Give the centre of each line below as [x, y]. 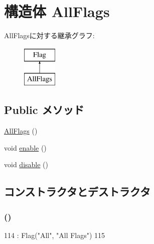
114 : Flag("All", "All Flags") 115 [55, 235]
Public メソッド [44, 110]
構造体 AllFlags [57, 11]
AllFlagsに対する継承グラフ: [49, 35]
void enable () [25, 147]
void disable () [26, 164]
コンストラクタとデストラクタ [77, 192]
